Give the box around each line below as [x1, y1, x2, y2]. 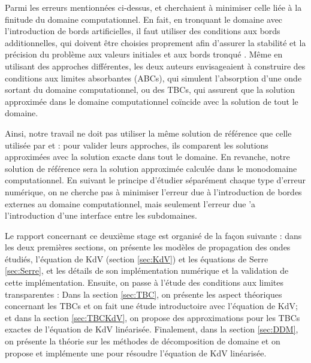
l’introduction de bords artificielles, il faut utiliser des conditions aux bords [5, 25, 280, 37]
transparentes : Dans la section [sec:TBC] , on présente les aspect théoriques [5, 288, 282, 300]
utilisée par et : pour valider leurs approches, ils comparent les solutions [5, 138, 268, 151]
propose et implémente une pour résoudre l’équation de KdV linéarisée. [5, 346, 267, 359]
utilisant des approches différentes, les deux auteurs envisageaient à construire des [5, 59, 306, 72]
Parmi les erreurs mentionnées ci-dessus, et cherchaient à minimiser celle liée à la [5, 1, 302, 13]
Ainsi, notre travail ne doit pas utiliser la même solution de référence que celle [5, 126, 292, 139]
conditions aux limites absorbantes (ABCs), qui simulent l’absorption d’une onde [5, 71, 302, 84]
